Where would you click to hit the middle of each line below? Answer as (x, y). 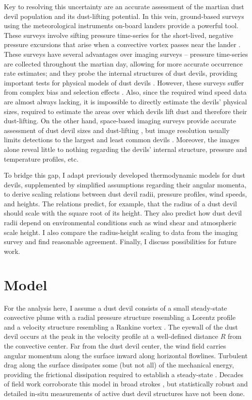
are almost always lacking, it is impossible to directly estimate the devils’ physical (126, 101)
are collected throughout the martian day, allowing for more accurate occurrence (123, 63)
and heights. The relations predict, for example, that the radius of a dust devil (120, 203)
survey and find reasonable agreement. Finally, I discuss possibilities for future (120, 242)
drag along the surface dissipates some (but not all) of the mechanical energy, (119, 365)
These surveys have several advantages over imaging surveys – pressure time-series (126, 54)
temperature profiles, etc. (41, 158)
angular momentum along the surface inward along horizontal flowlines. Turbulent (126, 355)
